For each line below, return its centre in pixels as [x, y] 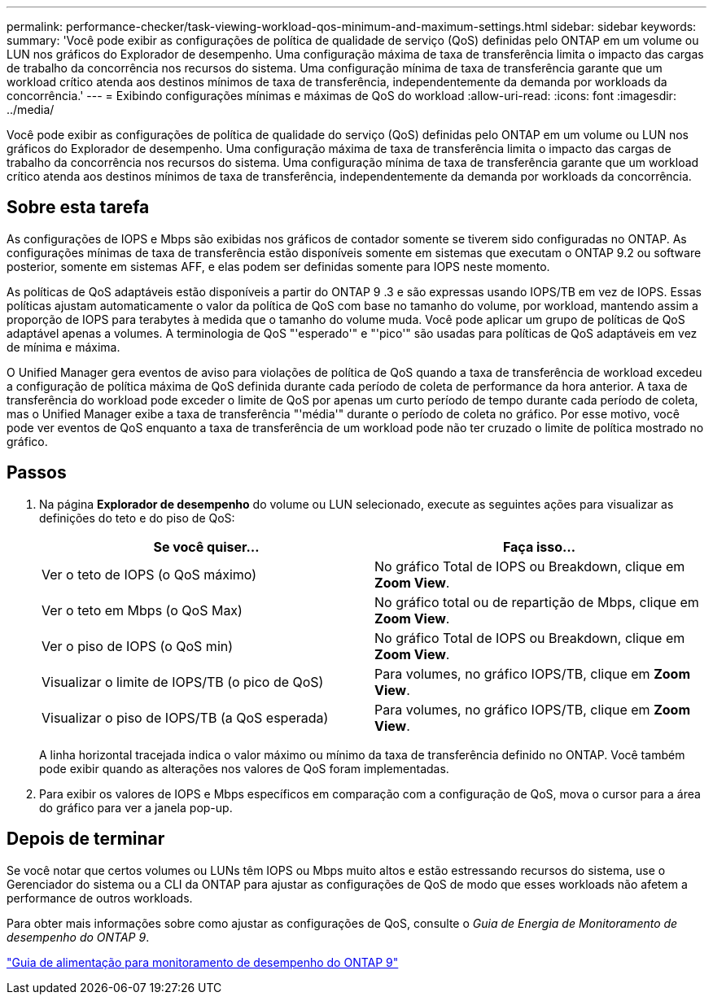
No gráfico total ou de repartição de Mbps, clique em [537, 602]
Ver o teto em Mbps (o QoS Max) [142, 610]
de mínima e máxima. [63, 347]
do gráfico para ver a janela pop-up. [136, 807]
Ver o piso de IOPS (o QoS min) [138, 646]
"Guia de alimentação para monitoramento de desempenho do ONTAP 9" [203, 962]
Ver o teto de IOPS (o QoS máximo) [149, 574]
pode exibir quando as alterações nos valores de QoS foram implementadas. [244, 768]
